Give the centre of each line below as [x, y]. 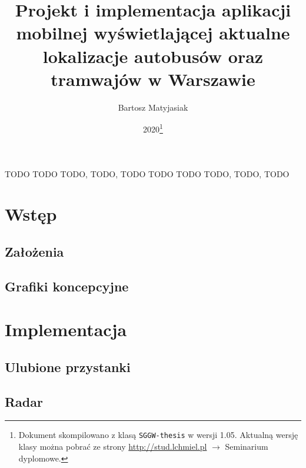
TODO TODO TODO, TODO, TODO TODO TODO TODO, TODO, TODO [147, 173]
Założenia [34, 251]
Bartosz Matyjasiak [153, 107]
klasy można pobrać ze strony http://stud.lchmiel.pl [113, 447]
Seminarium [247, 447]
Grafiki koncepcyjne [67, 286]
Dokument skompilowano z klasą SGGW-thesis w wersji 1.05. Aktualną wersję [158, 435]
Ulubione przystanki [68, 366]
